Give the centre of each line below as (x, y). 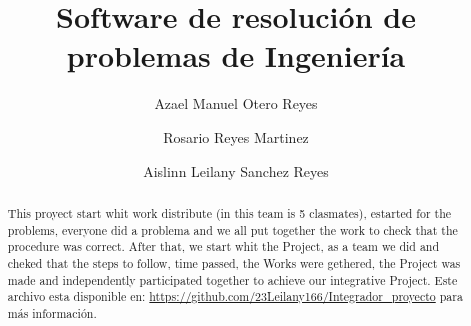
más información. (52, 312)
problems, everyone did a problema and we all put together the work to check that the (232, 229)
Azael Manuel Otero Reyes (236, 103)
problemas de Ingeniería (236, 55)
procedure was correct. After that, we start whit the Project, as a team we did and (223, 246)
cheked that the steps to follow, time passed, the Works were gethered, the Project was (234, 262)
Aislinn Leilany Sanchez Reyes (236, 170)
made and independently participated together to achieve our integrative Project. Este (232, 279)
